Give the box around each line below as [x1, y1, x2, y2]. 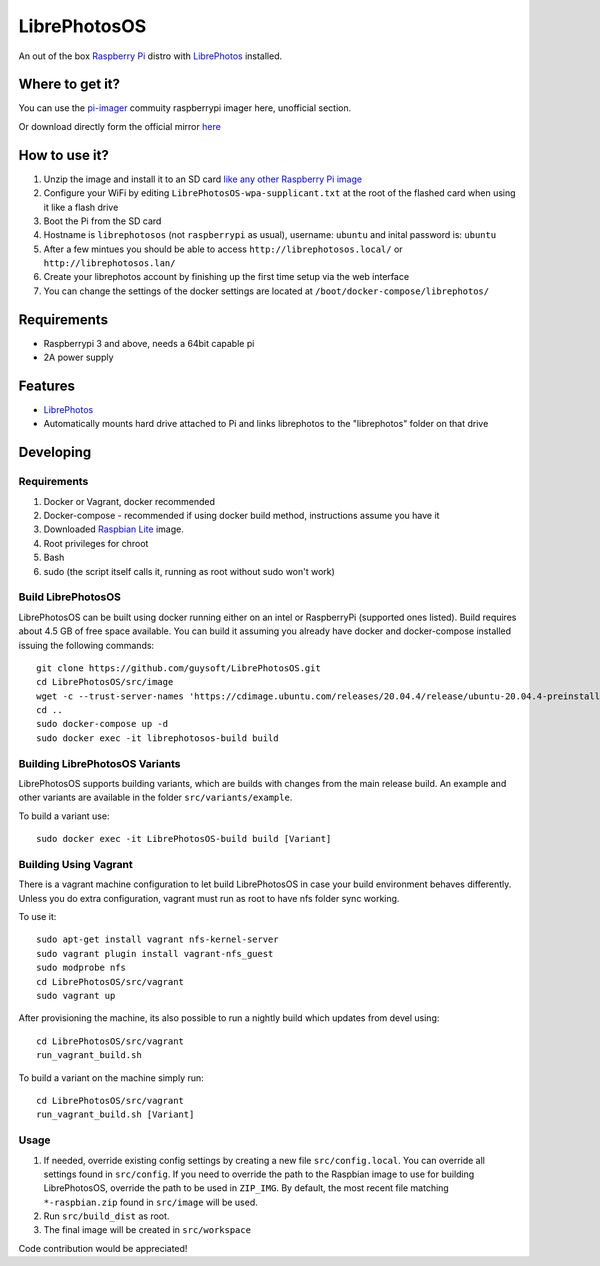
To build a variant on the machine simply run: [18, 1071, 204, 1084]
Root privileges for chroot [43, 537, 149, 549]
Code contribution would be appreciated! [18, 1242, 188, 1254]
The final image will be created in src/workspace [43, 1224, 252, 1236]
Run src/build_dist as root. [43, 1210, 170, 1222]
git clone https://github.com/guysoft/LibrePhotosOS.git [36, 662, 322, 674]
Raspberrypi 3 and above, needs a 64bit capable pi [43, 337, 255, 349]
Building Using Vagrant [18, 857, 134, 871]
